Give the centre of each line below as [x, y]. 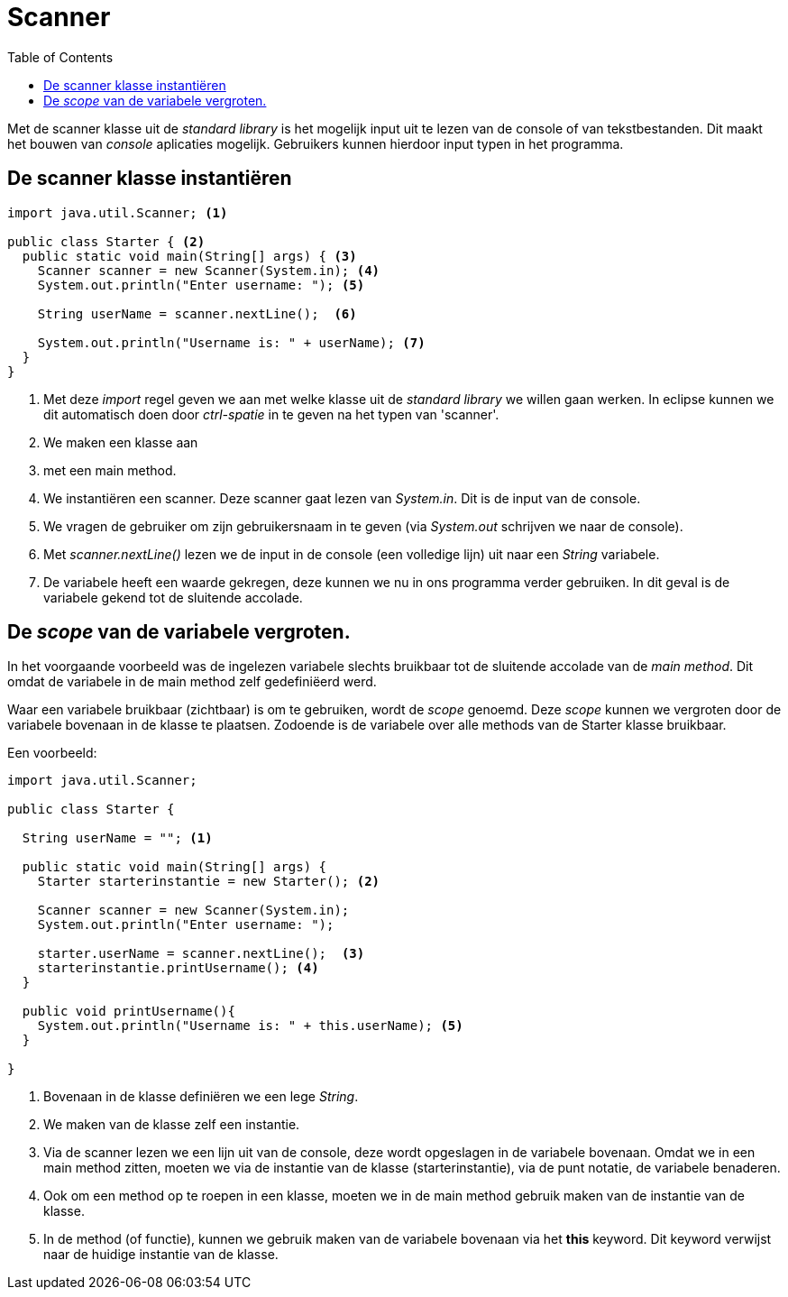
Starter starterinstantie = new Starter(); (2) [209, 882]
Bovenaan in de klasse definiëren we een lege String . [201, 1097]
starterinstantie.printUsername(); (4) [178, 968]
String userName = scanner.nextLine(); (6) [197, 313]
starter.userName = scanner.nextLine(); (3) [201, 954]
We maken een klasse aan [121, 442]
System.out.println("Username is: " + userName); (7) [231, 342]
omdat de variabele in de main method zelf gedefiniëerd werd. [192, 682]
